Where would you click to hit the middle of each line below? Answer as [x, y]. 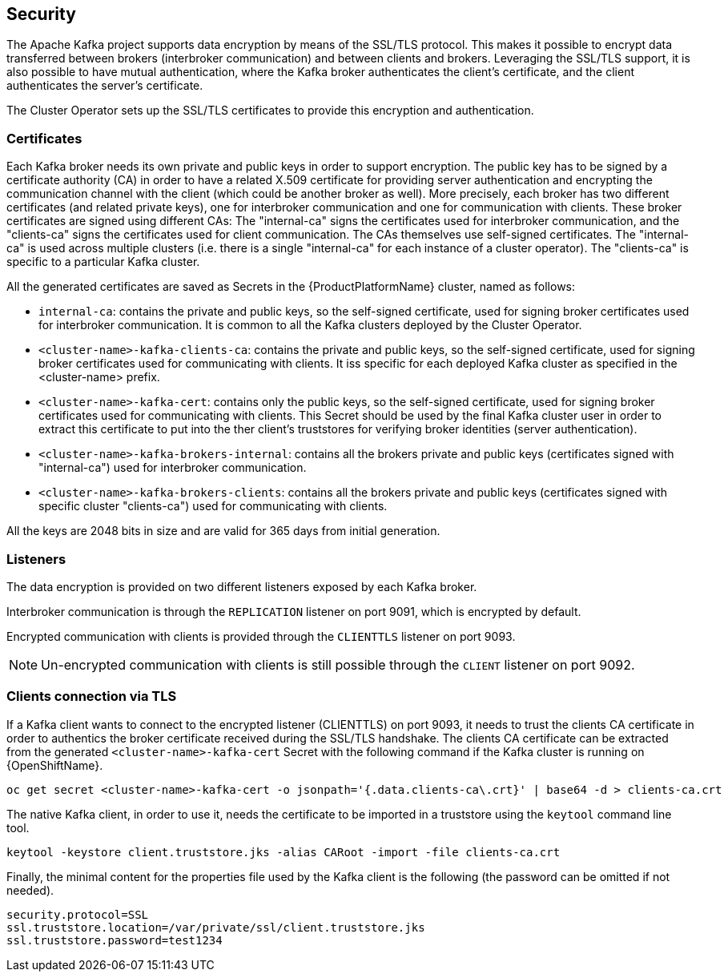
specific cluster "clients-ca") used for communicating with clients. [213, 506]
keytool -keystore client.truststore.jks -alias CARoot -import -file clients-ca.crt [284, 852]
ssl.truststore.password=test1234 [115, 940]
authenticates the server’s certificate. [105, 86]
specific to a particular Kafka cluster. [103, 262]
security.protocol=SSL [78, 914]
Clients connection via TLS [92, 696]
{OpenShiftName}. [55, 765]
